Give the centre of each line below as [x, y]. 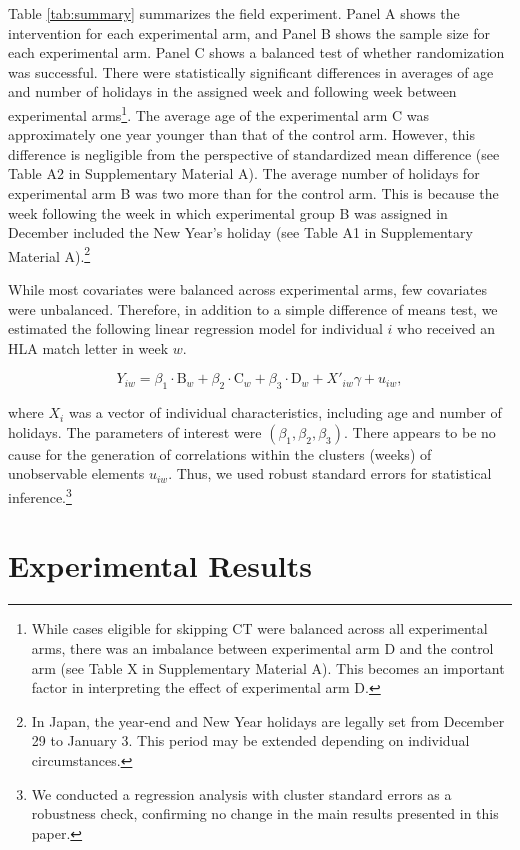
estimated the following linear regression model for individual [195, 328]
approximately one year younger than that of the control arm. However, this [241, 134]
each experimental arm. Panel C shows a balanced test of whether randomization [256, 52]
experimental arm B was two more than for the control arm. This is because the [253, 193]
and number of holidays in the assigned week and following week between [232, 91]
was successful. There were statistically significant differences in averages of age [251, 71]
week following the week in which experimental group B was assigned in [228, 212]
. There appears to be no [420, 431]
